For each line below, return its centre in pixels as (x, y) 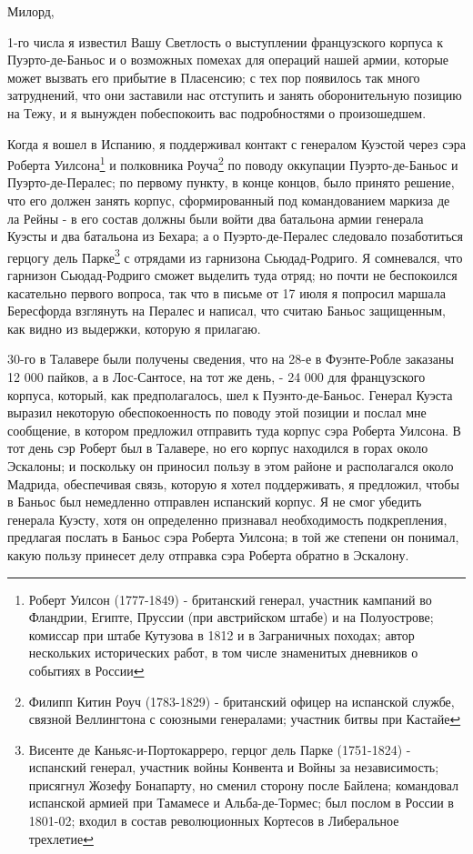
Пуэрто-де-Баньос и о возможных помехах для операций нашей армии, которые (228, 60)
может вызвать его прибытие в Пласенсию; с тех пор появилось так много (214, 77)
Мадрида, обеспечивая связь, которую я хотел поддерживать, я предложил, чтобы (233, 483)
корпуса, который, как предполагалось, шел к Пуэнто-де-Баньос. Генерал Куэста (230, 394)
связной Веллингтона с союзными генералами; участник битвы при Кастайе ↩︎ (245, 719)
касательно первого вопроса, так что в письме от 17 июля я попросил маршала (226, 292)
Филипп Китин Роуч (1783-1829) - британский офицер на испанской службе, (242, 701)
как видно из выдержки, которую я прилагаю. (134, 328)
